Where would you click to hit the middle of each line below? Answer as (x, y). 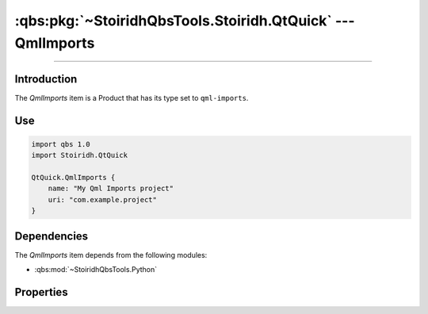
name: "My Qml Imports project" (111, 189)
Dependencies (52, 236)
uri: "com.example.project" (103, 199)
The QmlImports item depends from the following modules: (111, 255)
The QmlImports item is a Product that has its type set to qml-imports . (132, 98)
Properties (41, 292)
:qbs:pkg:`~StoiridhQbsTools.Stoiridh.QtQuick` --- (185, 21)
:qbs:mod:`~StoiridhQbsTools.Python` (96, 270)
